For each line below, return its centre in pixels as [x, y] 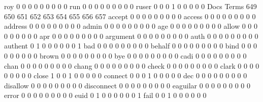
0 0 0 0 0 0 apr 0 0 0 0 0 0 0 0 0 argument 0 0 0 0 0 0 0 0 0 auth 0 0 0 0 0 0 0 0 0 [131, 36]
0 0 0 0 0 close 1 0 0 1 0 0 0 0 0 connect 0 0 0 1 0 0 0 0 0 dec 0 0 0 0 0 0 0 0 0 [126, 75]
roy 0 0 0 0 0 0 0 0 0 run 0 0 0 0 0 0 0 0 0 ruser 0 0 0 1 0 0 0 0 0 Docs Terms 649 [130, 6]
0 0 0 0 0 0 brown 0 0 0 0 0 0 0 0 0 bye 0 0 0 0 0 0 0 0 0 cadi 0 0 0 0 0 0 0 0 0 [125, 55]
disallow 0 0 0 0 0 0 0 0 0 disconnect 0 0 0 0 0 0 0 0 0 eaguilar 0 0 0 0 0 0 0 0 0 [127, 85]
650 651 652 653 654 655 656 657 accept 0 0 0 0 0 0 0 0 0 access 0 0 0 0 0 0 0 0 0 [130, 16]
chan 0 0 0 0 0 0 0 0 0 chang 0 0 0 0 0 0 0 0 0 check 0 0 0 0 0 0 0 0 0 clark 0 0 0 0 [132, 65]
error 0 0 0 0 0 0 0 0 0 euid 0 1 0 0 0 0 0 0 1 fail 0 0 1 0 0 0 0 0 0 [105, 95]
